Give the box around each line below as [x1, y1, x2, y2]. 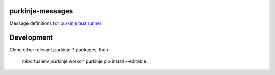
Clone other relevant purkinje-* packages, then [9, 47, 109, 53]
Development [9, 33, 53, 42]
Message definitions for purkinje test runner [9, 20, 102, 26]
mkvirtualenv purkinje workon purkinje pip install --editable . [22, 58, 149, 64]
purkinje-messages [9, 7, 73, 15]
